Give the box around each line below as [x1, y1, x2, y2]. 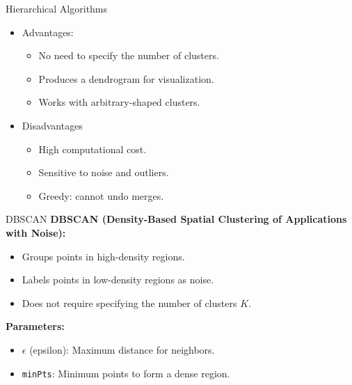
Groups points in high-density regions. [22, 249, 185, 263]
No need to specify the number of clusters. [38, 48, 219, 63]
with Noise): [6, 225, 66, 239]
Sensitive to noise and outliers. [38, 165, 169, 180]
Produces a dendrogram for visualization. [38, 71, 214, 86]
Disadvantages [22, 118, 83, 132]
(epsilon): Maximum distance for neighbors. [29, 342, 215, 356]
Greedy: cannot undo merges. [38, 188, 164, 203]
